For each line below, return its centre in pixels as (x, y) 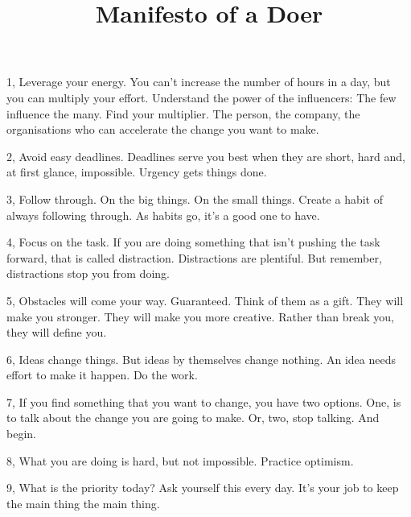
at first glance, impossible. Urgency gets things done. (137, 172)
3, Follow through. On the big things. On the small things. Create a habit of (195, 199)
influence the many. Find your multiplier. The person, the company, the (183, 113)
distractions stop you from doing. (88, 273)
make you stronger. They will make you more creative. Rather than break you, (200, 316)
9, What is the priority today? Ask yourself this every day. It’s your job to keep (203, 488)
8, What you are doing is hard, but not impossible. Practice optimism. (180, 460)
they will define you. (57, 332)
